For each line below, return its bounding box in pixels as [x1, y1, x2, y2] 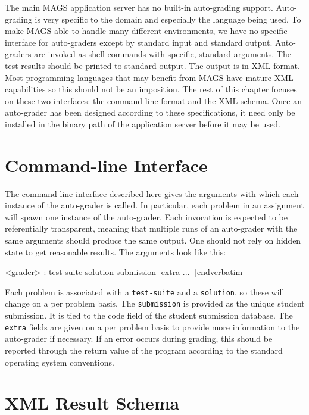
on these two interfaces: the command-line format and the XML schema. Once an [5, 94, 302, 107]
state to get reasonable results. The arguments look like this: [5, 245, 226, 258]
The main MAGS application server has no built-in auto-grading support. [5, 1, 273, 13]
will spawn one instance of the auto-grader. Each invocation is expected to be [5, 210, 288, 223]
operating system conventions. [5, 355, 114, 368]
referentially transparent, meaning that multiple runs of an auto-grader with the [5, 222, 298, 235]
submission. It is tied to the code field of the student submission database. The [5, 309, 293, 322]
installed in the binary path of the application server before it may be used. [5, 117, 280, 130]
